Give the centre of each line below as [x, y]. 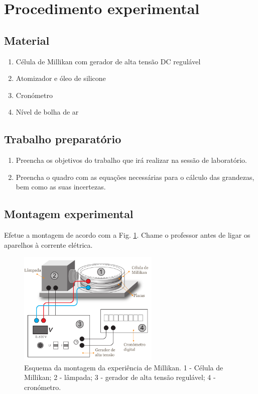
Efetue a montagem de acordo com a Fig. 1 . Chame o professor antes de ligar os [127, 235]
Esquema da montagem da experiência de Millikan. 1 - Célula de [124, 367]
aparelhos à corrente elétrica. [48, 244]
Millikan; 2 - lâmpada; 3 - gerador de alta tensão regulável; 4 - [120, 377]
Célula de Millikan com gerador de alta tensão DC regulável [108, 61]
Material [27, 40]
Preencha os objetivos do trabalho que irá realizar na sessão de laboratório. [131, 160]
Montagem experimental [69, 214]
